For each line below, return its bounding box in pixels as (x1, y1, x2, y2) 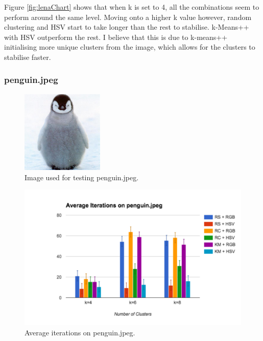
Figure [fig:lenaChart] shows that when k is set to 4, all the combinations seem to (4, 2, 259, 12)
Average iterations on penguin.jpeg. (25, 327, 135, 337)
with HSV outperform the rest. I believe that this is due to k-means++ (4, 31, 228, 42)
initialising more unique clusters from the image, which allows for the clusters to (4, 41, 255, 52)
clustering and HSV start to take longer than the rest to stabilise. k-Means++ (4, 22, 249, 32)
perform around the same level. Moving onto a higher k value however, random (4, 11, 252, 22)
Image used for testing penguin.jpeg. (25, 172, 139, 182)
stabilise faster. (4, 51, 51, 62)
